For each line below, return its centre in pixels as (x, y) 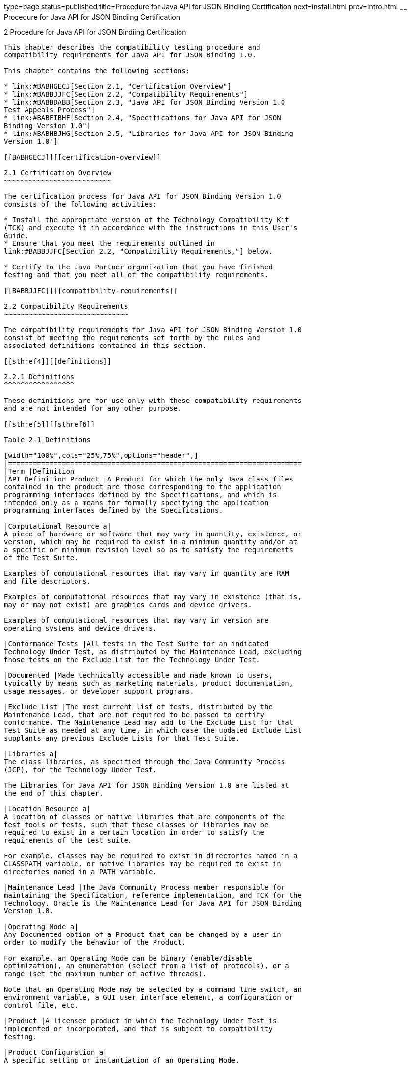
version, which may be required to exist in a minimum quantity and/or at (151, 542)
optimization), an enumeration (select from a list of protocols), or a (147, 966)
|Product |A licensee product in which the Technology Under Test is (141, 1021)
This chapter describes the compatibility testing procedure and (132, 47)
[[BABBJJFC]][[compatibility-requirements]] (91, 290)
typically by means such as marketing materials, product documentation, (149, 683)
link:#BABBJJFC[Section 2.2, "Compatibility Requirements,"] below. (138, 251)
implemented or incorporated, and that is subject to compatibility (138, 1028)
